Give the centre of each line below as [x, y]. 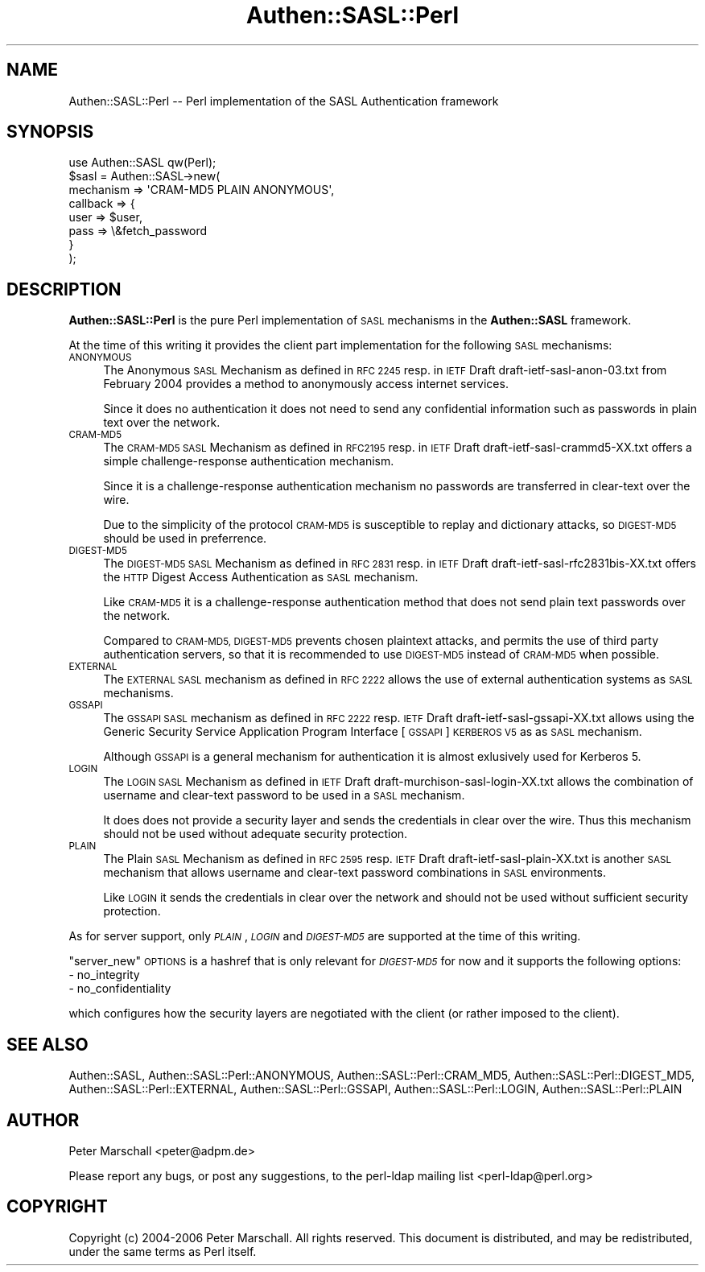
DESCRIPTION [64, 289]
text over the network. [162, 423]
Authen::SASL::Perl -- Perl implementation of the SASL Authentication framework [284, 101]
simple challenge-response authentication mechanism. [249, 461]
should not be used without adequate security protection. [256, 834]
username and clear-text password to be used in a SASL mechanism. [284, 795]
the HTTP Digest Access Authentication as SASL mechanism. [261, 577]
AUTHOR [43, 1120]
